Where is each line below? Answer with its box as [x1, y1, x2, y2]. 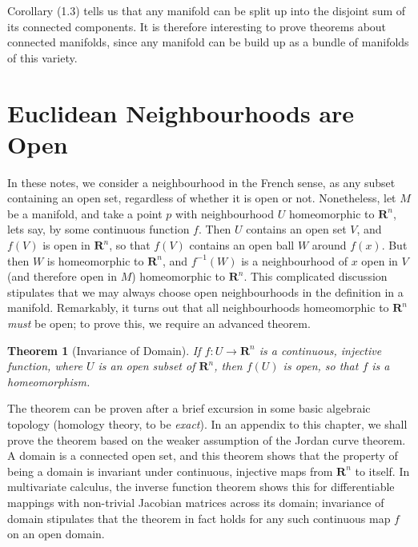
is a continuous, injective [259, 341, 382, 358]
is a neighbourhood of [241, 252, 348, 269]
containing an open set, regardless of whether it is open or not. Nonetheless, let [7, 190, 396, 206]
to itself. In [355, 462, 410, 479]
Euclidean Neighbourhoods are [7, 96, 355, 129]
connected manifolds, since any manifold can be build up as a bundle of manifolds [7, 34, 409, 50]
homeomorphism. [7, 373, 90, 389]
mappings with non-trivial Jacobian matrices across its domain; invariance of [7, 493, 384, 510]
